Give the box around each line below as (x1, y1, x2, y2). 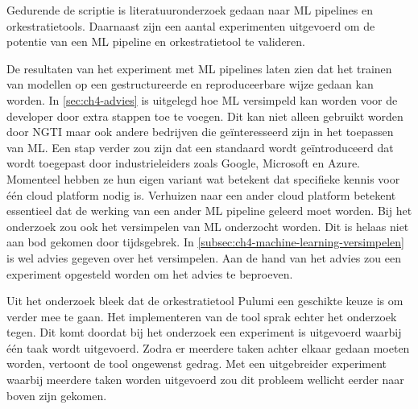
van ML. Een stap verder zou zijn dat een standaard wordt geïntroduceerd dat (6, 138, 394, 155)
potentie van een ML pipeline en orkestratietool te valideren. (6, 33, 305, 50)
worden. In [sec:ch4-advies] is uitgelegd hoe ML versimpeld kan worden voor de (6, 91, 398, 108)
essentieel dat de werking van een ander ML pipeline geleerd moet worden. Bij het (6, 202, 412, 219)
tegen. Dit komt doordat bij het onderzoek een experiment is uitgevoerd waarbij (6, 324, 402, 341)
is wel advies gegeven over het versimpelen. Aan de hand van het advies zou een (6, 249, 401, 266)
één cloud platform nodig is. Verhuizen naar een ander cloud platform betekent (6, 186, 396, 203)
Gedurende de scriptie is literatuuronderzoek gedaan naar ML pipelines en (6, 2, 374, 18)
